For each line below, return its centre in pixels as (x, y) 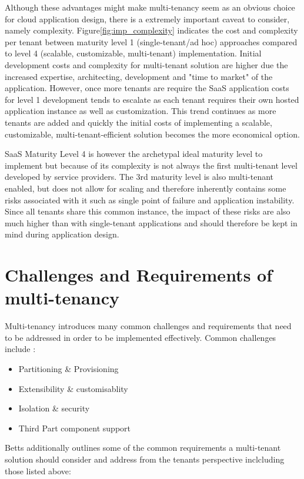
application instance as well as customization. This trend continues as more (141, 111)
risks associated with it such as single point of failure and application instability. (150, 200)
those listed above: (38, 470)
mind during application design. (62, 234)
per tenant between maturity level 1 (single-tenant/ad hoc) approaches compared (151, 41)
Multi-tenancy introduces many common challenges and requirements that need (148, 326)
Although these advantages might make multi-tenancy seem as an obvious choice (150, 7)
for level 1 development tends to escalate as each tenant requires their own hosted (152, 99)
